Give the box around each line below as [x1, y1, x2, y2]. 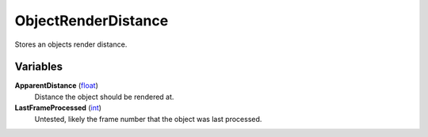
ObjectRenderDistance [14, 12, 169, 29]
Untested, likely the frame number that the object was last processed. [34, 114, 262, 124]
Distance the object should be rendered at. [34, 92, 174, 101]
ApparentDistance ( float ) [14, 81, 99, 90]
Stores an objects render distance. [14, 40, 128, 49]
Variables [14, 60, 63, 74]
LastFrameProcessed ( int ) [14, 103, 102, 112]
